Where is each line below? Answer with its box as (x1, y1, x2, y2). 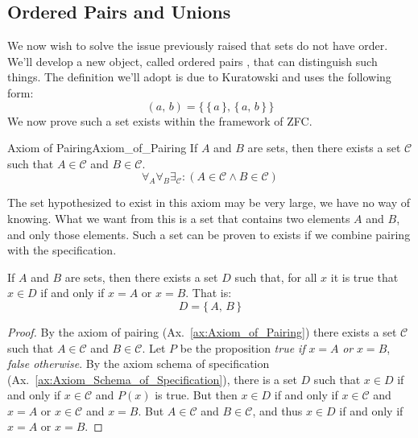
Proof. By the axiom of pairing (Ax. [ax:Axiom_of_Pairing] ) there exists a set (7, 323, 397, 340)
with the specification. (7, 242, 117, 258)
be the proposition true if (180, 339, 305, 356)
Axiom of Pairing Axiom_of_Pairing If (7, 139, 198, 156)
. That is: (185, 284, 232, 301)
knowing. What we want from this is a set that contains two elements (7, 209, 350, 226)
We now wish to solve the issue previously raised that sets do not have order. (7, 37, 388, 54)
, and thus (252, 402, 303, 419)
